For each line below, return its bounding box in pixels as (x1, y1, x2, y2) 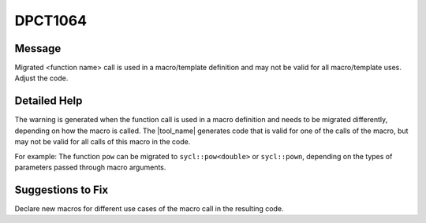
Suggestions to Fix (14, 183, 109, 196)
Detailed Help (14, 95, 83, 108)
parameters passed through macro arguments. (14, 162, 166, 172)
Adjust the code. (14, 73, 69, 83)
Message (14, 42, 62, 55)
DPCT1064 (14, 12, 87, 29)
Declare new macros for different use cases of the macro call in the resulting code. (14, 203, 284, 213)
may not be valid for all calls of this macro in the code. (14, 137, 191, 147)
